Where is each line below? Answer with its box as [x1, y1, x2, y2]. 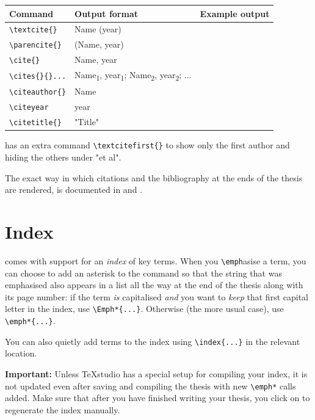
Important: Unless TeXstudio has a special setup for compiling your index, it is [5, 367, 308, 380]
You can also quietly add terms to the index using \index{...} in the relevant [5, 335, 300, 347]
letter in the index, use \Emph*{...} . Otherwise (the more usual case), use [5, 302, 284, 315]
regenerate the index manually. [5, 403, 120, 416]
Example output [200, 7, 270, 20]
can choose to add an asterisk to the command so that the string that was [5, 266, 282, 279]
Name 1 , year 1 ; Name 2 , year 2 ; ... [74, 68, 192, 82]
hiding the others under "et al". [5, 151, 121, 164]
